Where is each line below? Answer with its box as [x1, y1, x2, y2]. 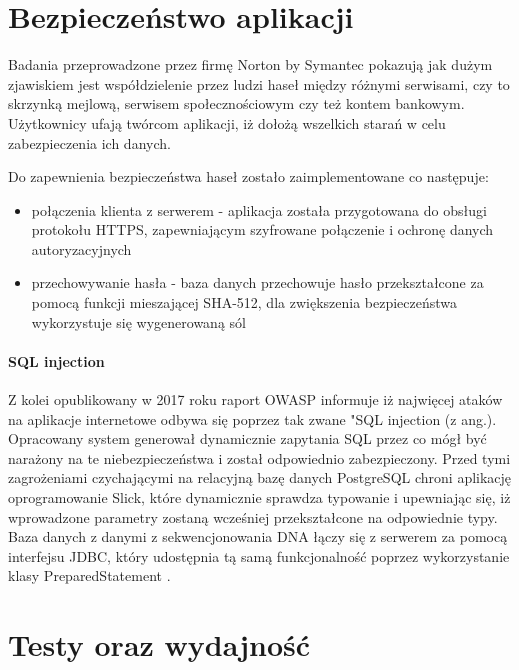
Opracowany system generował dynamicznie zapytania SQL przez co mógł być [8, 428, 487, 449]
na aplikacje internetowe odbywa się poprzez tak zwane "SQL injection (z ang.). [8, 408, 497, 429]
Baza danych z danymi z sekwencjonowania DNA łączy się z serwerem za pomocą [8, 526, 508, 547]
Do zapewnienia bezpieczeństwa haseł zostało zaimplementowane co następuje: [8, 166, 489, 187]
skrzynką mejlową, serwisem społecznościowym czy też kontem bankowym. [8, 93, 465, 114]
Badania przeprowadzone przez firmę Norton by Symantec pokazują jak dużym [8, 54, 493, 75]
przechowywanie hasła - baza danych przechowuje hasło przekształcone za [31, 272, 484, 293]
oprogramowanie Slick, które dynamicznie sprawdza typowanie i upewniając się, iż [8, 487, 511, 508]
